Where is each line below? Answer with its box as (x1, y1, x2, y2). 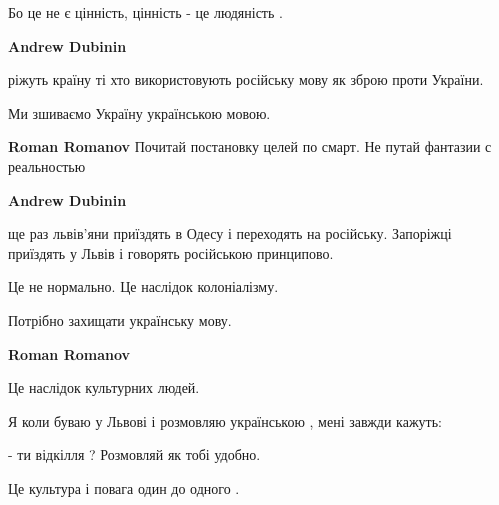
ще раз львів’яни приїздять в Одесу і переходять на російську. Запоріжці (8, 223, 452, 244)
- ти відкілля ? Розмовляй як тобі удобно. (8, 444, 261, 465)
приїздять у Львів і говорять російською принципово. (8, 242, 334, 263)
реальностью (8, 155, 86, 176)
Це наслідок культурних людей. (8, 377, 200, 398)
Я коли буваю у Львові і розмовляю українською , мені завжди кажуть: (8, 410, 442, 431)
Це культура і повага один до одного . (8, 477, 240, 498)
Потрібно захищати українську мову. (8, 309, 232, 330)
